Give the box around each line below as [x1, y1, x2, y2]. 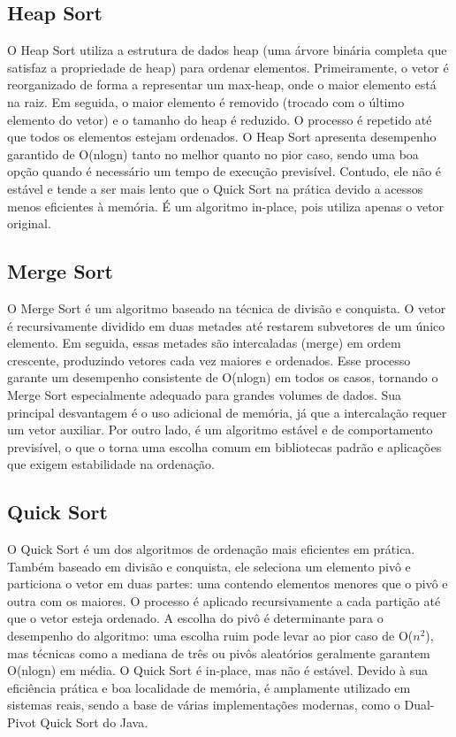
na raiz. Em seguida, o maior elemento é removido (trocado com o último [7, 92, 405, 111]
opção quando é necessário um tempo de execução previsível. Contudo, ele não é [7, 162, 442, 180]
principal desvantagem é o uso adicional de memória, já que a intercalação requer [7, 403, 447, 421]
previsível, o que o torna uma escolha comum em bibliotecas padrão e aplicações [7, 437, 442, 456]
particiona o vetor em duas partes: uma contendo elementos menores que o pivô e [7, 574, 448, 593]
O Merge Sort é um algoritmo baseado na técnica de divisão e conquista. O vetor [7, 298, 446, 317]
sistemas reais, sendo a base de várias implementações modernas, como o [7, 695, 400, 714]
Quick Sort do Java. [40, 713, 148, 732]
